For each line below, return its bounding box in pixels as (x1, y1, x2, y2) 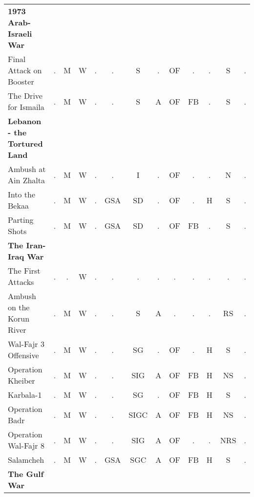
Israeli (8, 28, 32, 39)
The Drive (8, 90, 42, 101)
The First (8, 265, 41, 276)
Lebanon (8, 115, 42, 127)
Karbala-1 (8, 389, 42, 400)
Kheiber (8, 375, 35, 386)
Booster (8, 76, 34, 87)
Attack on (8, 65, 42, 76)
